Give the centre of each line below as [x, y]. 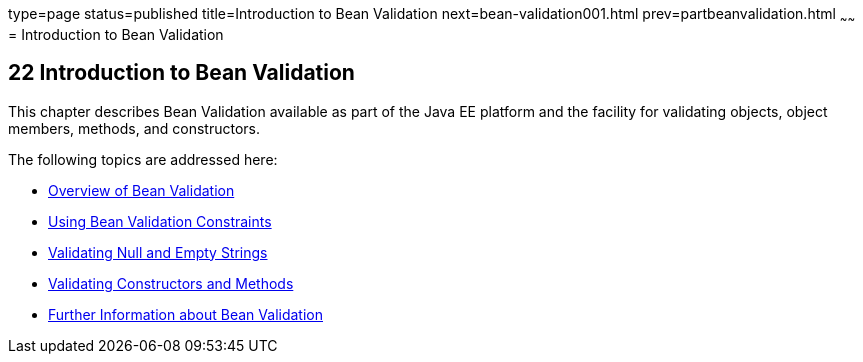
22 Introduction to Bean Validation [181, 73]
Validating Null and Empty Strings [158, 252]
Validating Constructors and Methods [171, 283]
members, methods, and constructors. [134, 128]
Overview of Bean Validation [141, 190]
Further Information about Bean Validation [185, 314]
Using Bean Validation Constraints [160, 221]
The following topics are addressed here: [143, 159]
